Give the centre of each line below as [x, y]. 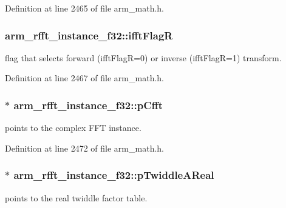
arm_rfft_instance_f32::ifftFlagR [89, 35]
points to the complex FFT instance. [73, 128]
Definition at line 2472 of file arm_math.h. [84, 148]
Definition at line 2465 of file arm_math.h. [84, 8]
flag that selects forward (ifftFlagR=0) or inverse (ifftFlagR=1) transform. [143, 57]
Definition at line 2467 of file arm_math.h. [84, 78]
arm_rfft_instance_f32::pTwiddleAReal [114, 175]
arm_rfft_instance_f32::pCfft [88, 105]
